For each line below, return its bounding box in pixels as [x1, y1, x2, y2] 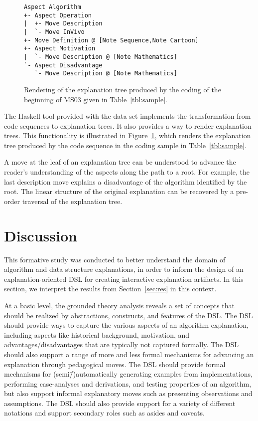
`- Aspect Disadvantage [24, 61, 103, 69]
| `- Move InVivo [24, 28, 85, 35]
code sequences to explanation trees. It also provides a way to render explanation [4, 120, 252, 131]
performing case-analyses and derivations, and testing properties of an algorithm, [4, 378, 252, 389]
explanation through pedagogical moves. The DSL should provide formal [4, 359, 226, 369]
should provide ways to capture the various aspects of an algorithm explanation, [4, 320, 249, 330]
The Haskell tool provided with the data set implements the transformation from [4, 111, 251, 121]
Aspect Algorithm [24, 3, 81, 10]
